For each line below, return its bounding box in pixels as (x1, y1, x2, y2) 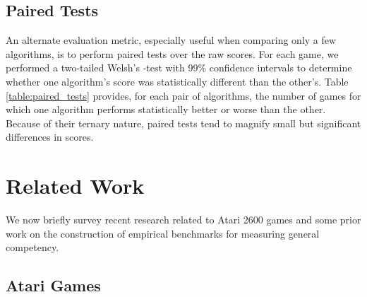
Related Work (6, 171, 145, 200)
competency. (6, 240, 59, 255)
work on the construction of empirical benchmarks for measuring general (6, 226, 320, 240)
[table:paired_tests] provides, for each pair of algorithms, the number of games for (6, 88, 361, 103)
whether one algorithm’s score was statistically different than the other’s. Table (6, 74, 349, 88)
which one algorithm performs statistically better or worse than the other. (6, 102, 326, 117)
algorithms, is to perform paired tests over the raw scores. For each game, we (6, 46, 339, 61)
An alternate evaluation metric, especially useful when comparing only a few (6, 33, 337, 47)
